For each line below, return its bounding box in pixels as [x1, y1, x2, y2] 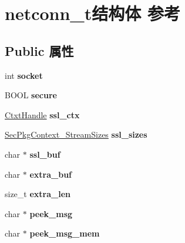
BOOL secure [5, 89, 57, 101]
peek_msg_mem [29, 227, 100, 239]
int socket [5, 69, 43, 81]
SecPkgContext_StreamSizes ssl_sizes [5, 128, 147, 141]
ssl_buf [29, 148, 60, 160]
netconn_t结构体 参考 [5, 1, 180, 25]
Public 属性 [5, 41, 74, 59]
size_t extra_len [5, 188, 71, 200]
